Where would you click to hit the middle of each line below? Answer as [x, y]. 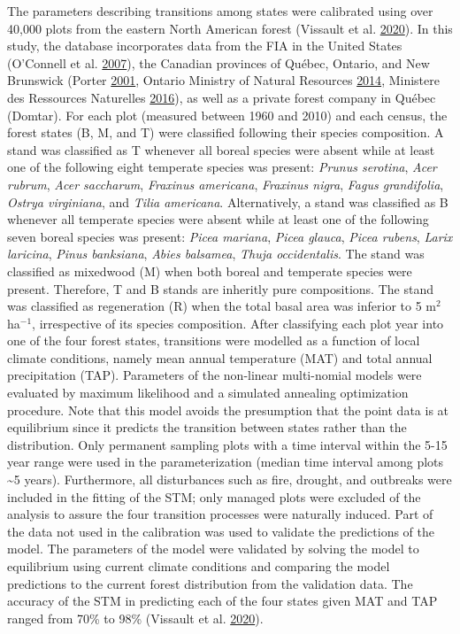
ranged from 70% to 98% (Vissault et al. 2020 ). [135, 618]
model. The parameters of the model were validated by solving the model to [213, 549]
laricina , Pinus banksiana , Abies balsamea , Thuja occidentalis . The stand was [216, 254]
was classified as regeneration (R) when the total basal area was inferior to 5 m [222, 306]
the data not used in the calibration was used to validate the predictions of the [221, 531]
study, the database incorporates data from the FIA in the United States [205, 46]
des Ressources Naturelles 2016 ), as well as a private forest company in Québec [222, 97]
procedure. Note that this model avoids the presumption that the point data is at [228, 410]
